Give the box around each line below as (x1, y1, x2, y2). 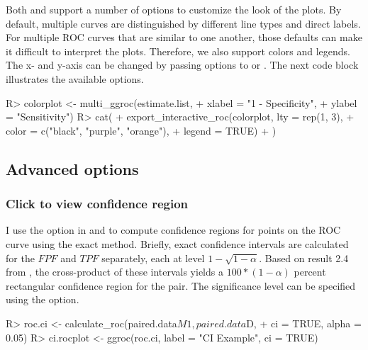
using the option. (6, 292, 79, 307)
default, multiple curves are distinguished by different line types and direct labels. (6, 16, 361, 30)
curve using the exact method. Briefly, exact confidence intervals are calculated (6, 236, 349, 251)
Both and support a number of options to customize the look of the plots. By (6, 2, 342, 16)
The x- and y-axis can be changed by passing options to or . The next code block (6, 57, 359, 72)
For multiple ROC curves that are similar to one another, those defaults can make (6, 30, 362, 45)
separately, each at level (101, 250, 205, 265)
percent (294, 264, 326, 279)
